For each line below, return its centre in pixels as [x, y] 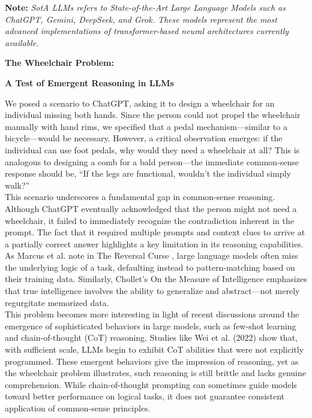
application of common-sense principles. [78, 408]
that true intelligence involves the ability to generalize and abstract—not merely [152, 291]
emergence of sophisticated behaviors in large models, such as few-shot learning [151, 325]
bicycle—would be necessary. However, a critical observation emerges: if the [144, 138]
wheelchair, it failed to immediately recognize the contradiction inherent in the [149, 220]
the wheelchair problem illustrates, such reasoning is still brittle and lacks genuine [156, 373]
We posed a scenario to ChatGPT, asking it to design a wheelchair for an [140, 103]
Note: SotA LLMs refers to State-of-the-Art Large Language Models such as [145, 7]
